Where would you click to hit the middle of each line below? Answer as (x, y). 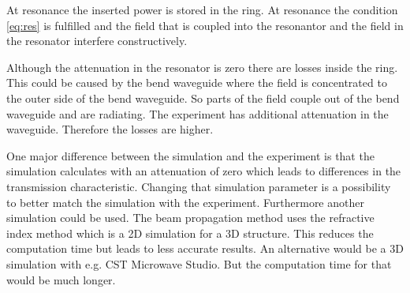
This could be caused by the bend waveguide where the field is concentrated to (197, 83)
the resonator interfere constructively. (97, 41)
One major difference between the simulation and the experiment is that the (190, 155)
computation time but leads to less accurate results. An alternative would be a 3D (205, 248)
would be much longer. (61, 279)
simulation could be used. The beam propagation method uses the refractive (190, 218)
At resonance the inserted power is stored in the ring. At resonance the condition (202, 9)
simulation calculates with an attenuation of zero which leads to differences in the (204, 171)
